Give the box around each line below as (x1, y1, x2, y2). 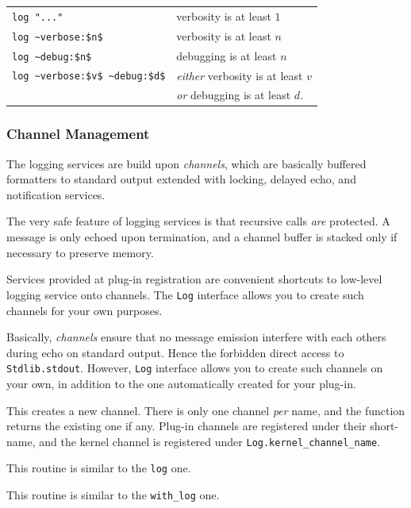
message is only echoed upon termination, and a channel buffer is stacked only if (6, 229, 398, 245)
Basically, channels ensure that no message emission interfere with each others (6, 329, 386, 345)
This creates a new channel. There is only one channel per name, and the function (6, 402, 405, 418)
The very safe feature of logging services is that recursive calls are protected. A (6, 213, 390, 229)
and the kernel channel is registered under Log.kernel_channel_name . (39, 433, 381, 449)
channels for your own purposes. (6, 302, 163, 318)
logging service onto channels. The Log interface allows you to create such (6, 286, 364, 302)
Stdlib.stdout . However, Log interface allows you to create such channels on (6, 360, 383, 376)
